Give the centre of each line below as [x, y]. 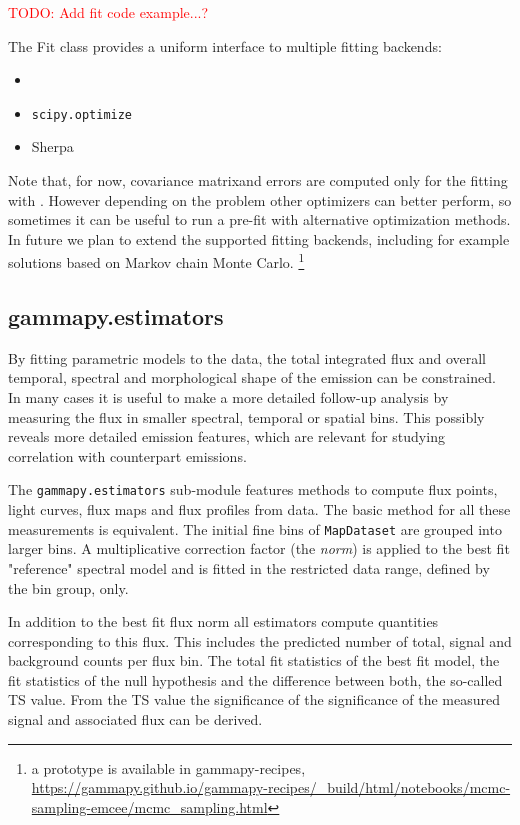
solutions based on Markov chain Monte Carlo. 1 [156, 261]
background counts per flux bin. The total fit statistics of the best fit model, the [254, 660]
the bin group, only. [68, 587]
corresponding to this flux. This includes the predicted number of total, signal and [260, 640]
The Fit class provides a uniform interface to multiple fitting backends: [225, 45]
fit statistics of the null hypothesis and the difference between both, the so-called [255, 679]
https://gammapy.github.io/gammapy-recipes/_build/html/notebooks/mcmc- [271, 787]
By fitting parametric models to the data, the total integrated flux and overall [247, 357]
